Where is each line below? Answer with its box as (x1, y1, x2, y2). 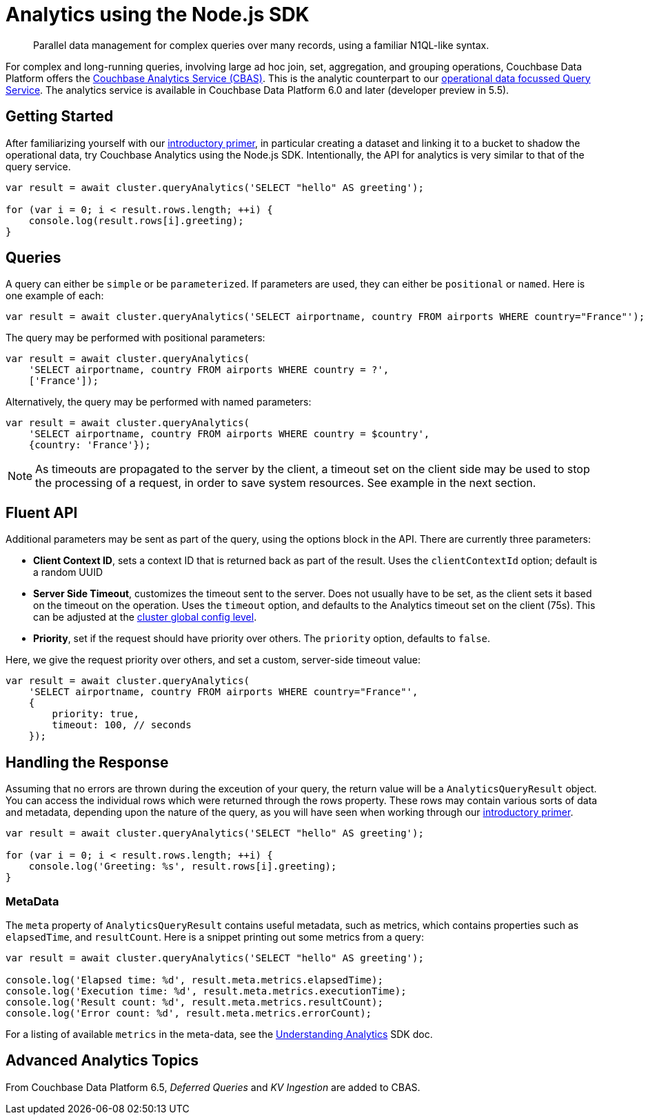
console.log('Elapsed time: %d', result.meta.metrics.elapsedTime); (6, 974, 383, 986)
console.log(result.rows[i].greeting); (28, 214, 244, 226)
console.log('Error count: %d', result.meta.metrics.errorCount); (6, 1007, 372, 1019)
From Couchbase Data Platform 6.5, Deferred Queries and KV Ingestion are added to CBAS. (6, 1081, 421, 1093)
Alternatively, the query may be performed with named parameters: (6, 396, 312, 408)
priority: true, (52, 708, 139, 720)
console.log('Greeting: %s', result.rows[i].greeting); (28, 861, 337, 872)
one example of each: (6, 290, 104, 302)
